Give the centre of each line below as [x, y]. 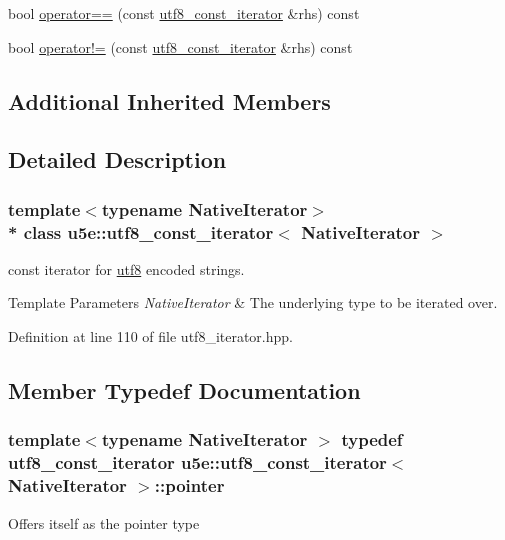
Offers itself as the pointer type [104, 522]
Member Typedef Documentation [184, 390]
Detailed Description [117, 159]
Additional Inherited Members [169, 100]
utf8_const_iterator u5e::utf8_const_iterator [197, 462]
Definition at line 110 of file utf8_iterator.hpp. [150, 336]
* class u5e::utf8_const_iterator [141, 231]
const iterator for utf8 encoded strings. [126, 268]
